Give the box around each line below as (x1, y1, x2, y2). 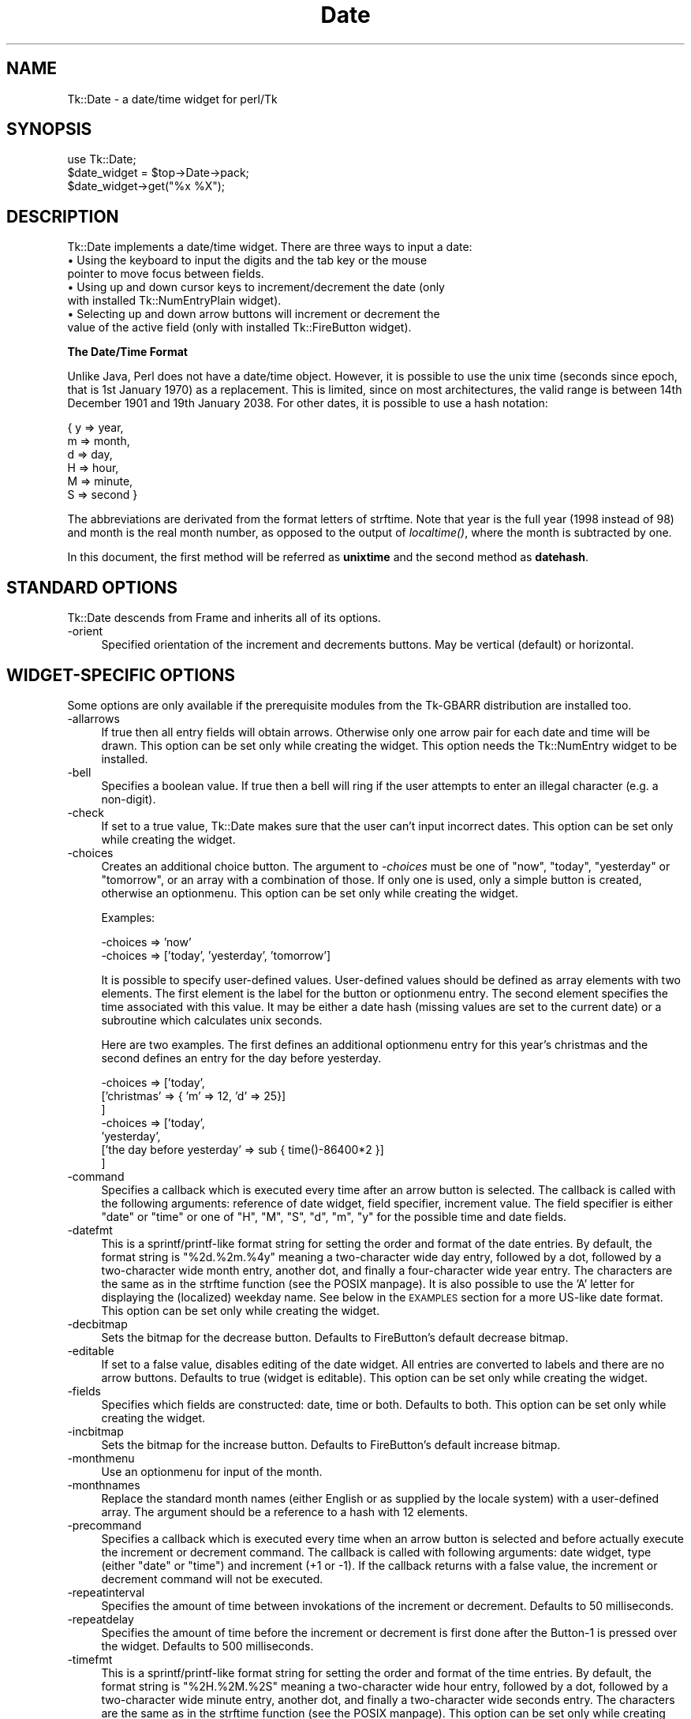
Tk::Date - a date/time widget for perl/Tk (67, 92, 278, 106)
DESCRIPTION (6, 206, 119, 227)
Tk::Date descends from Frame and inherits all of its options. (67, 611, 381, 625)
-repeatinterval (67, 1585, 145, 1599)
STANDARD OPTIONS (6, 577, 177, 597)
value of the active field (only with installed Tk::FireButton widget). (67, 320, 412, 335)
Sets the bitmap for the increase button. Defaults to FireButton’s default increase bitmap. (101, 1437, 561, 1451)
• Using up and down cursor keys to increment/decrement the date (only (67, 280, 445, 294)
